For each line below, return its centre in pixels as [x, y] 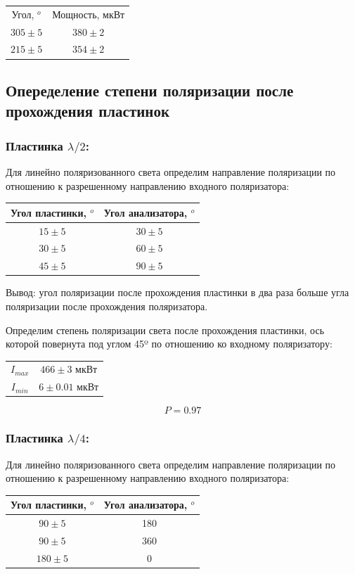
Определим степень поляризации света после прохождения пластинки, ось [165, 330]
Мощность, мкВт [89, 14]
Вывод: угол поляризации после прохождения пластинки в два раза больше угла [177, 292]
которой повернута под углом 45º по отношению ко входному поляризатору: [169, 344]
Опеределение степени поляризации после [150, 90]
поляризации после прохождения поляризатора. [107, 306]
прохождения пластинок [88, 111]
